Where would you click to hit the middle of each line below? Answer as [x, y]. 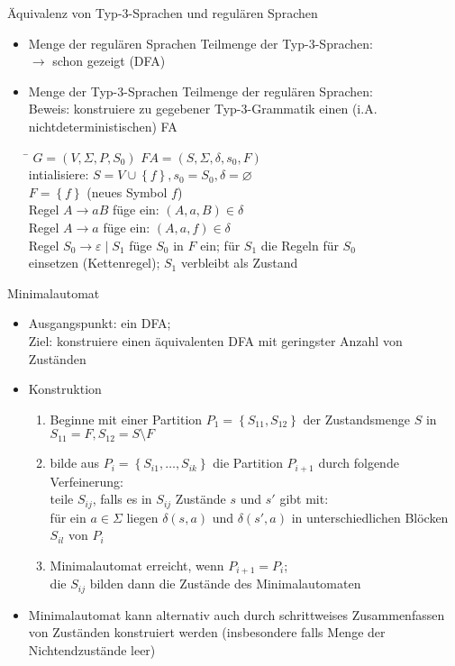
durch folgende [359, 463]
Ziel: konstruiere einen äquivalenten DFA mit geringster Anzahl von [215, 340]
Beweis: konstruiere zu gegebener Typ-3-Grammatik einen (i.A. [203, 109]
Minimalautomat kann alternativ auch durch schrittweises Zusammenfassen [237, 614]
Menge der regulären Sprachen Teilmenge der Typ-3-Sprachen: [200, 43]
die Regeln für [300, 245]
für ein [68, 517]
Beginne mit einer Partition [126, 419]
